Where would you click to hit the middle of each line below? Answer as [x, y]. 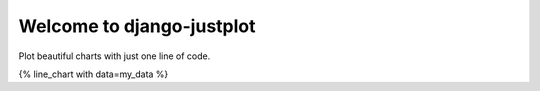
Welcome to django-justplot [137, 26]
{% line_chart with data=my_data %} [93, 74]
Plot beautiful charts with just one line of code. [114, 56]
